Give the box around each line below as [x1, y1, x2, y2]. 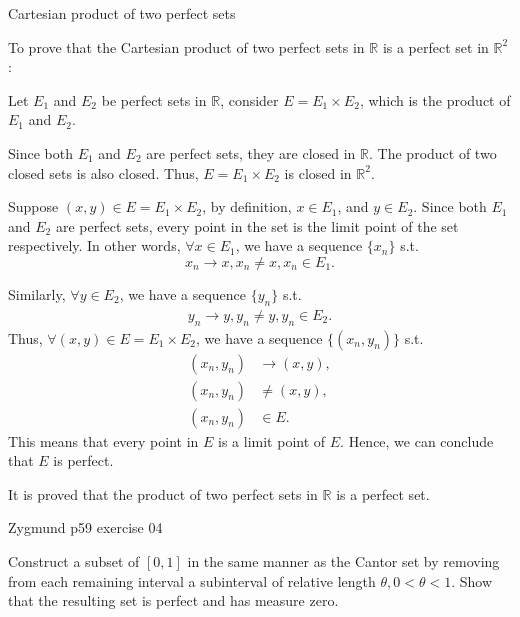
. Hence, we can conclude [340, 430, 494, 451]
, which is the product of [359, 89, 511, 110]
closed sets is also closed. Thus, [8, 162, 199, 183]
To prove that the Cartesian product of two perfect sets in [8, 36, 365, 57]
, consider [220, 89, 279, 110]
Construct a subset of [8, 551, 140, 572]
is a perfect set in [382, 36, 489, 57]
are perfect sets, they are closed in [146, 142, 356, 163]
